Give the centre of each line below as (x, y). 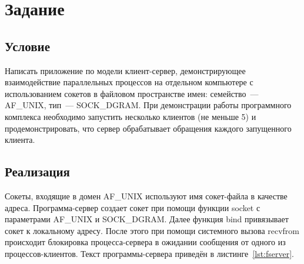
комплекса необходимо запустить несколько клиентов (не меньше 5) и (131, 116)
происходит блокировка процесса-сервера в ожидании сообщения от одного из (145, 242)
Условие (27, 46)
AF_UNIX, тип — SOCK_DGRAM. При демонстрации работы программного (148, 105)
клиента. (20, 140)
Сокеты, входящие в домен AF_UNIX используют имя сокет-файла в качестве (146, 196)
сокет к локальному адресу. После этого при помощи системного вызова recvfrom (152, 230)
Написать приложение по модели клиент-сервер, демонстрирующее (125, 70)
